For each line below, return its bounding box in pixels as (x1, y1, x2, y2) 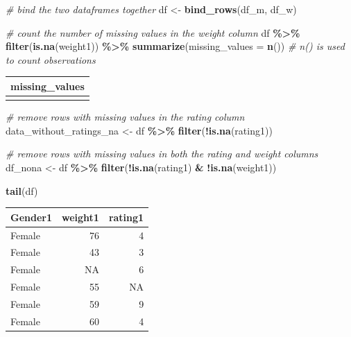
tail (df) (6, 183, 38, 198)
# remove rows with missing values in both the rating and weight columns (6, 146, 318, 161)
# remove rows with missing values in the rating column (6, 110, 245, 124)
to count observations (6, 52, 96, 67)
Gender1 (10, 209, 52, 224)
